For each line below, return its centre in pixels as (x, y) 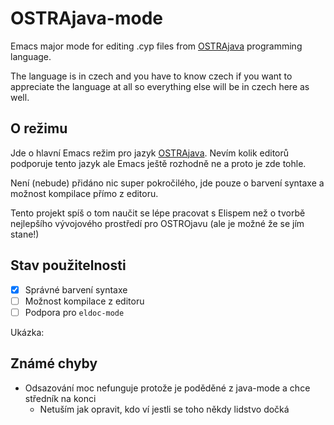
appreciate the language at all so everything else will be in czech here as (160, 86)
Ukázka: (27, 332)
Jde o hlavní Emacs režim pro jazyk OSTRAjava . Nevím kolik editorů (150, 153)
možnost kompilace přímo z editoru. (84, 193)
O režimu (39, 128)
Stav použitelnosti (68, 265)
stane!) (25, 234)
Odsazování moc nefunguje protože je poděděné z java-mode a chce (167, 388)
